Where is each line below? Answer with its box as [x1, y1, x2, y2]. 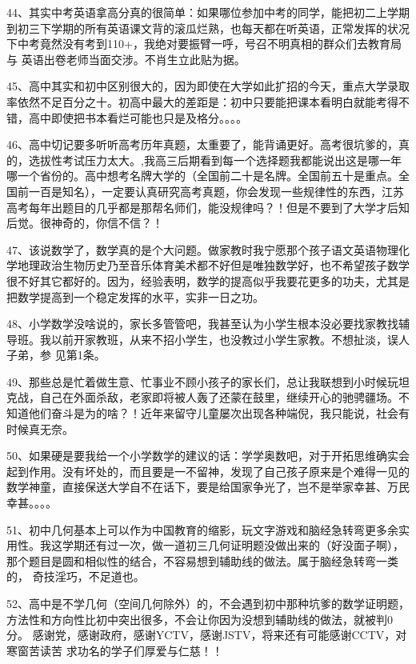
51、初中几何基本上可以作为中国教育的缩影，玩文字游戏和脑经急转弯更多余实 [6, 521, 410, 538]
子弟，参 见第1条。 [6, 346, 106, 363]
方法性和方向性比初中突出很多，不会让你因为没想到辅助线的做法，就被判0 [6, 610, 393, 627]
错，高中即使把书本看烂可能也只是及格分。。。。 [6, 109, 247, 126]
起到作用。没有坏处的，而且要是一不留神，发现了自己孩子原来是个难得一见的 [6, 462, 410, 479]
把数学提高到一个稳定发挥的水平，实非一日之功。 [6, 288, 264, 305]
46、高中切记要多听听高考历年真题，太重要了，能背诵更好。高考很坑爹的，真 [6, 136, 410, 153]
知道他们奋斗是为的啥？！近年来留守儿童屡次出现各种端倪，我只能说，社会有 [6, 405, 410, 422]
